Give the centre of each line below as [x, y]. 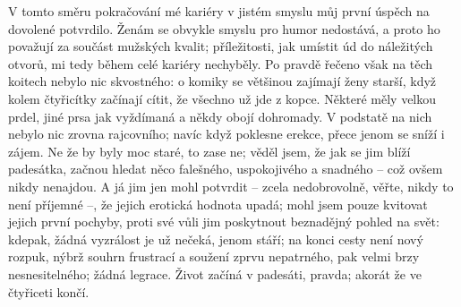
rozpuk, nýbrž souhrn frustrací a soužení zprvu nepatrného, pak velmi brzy [214, 256]
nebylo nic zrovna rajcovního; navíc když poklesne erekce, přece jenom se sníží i [226, 134]
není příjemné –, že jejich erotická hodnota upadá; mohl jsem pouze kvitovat [218, 204]
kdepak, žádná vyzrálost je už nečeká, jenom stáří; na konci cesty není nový [216, 239]
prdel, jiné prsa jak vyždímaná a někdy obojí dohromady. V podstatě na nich [220, 116]
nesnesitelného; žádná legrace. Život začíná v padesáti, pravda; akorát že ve [215, 273]
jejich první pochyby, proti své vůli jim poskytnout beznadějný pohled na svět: [224, 222]
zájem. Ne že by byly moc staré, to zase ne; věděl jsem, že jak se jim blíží [209, 151]
